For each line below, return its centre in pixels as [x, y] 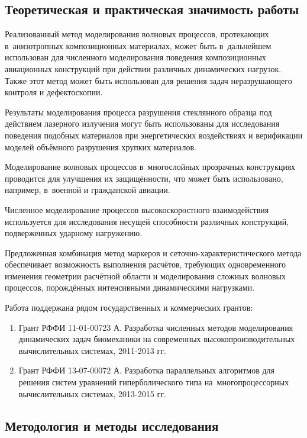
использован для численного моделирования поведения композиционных [135, 57]
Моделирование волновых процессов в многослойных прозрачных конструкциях [150, 167]
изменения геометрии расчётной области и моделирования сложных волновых [145, 276]
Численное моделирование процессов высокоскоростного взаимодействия [137, 209]
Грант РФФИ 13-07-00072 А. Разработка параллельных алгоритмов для [147, 370]
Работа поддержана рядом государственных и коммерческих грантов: [129, 307]
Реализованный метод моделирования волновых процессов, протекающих [137, 34]
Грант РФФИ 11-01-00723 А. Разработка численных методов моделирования [156, 327]
